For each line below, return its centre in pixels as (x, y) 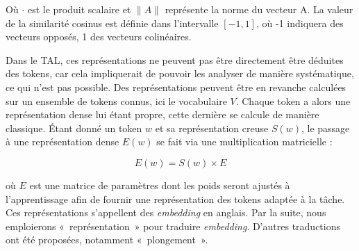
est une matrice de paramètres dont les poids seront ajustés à (160, 185)
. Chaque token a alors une (293, 100)
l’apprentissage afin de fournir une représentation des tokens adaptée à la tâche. (175, 199)
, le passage (325, 128)
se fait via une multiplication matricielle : (244, 141)
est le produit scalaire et (79, 9)
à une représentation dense (62, 141)
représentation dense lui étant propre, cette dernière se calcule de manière (162, 114)
